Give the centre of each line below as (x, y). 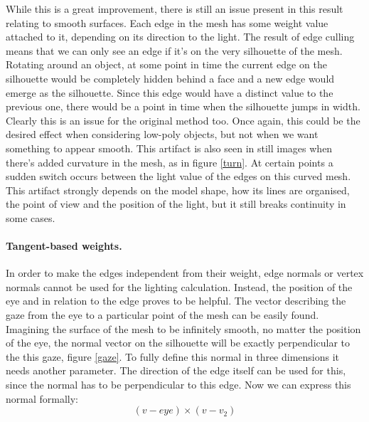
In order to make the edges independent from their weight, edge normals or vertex (185, 273)
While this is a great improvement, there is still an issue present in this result (175, 9)
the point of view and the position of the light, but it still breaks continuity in (176, 204)
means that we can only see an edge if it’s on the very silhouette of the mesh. (174, 50)
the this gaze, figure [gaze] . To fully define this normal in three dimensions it (173, 356)
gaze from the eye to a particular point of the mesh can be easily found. (162, 315)
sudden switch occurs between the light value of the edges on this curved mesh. (178, 176)
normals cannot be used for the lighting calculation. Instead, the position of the (179, 286)
